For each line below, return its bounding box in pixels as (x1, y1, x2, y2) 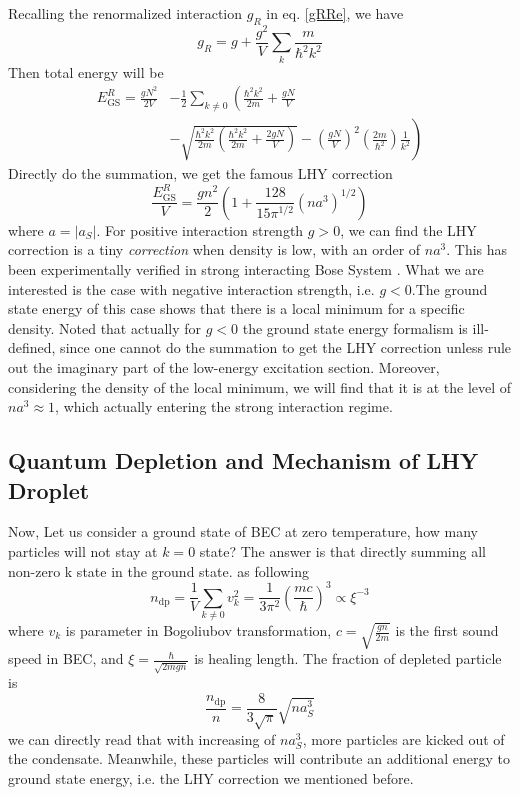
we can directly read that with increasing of (8, 728, 276, 749)
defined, (8, 337, 56, 358)
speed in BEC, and (8, 648, 124, 669)
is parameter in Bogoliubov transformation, (65, 620, 332, 641)
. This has (446, 239, 508, 260)
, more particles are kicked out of (302, 728, 505, 749)
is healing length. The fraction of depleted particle (194, 648, 502, 669)
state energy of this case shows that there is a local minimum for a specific (8, 298, 465, 319)
